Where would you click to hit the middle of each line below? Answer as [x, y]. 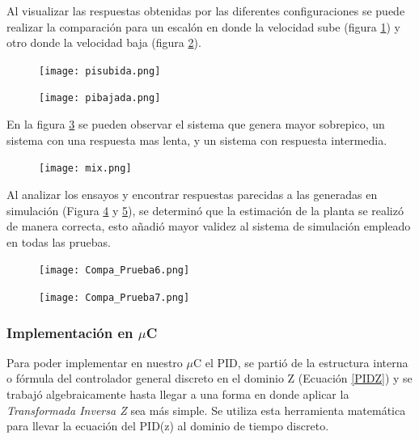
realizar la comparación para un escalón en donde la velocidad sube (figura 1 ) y [203, 26]
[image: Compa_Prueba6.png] [114, 271]
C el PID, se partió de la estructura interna [300, 362]
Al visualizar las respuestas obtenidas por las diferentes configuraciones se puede [206, 11]
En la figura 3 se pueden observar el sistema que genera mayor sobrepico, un [196, 124]
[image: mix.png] [85, 169]
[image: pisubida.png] [100, 71]
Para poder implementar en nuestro [95, 362]
